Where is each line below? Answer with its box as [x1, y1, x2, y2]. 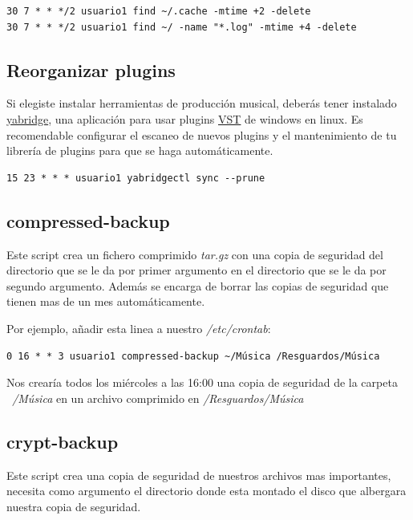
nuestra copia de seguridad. [6, 498, 141, 514]
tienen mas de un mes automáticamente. [6, 293, 205, 310]
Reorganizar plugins [6, 57, 176, 82]
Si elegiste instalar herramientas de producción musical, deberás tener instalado [6, 95, 397, 112]
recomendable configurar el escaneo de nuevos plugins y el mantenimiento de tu [6, 126, 397, 143]
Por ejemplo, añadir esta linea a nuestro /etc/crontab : [6, 319, 271, 336]
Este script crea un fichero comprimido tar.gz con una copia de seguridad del [6, 246, 383, 262]
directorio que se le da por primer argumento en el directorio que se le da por [6, 262, 387, 278]
